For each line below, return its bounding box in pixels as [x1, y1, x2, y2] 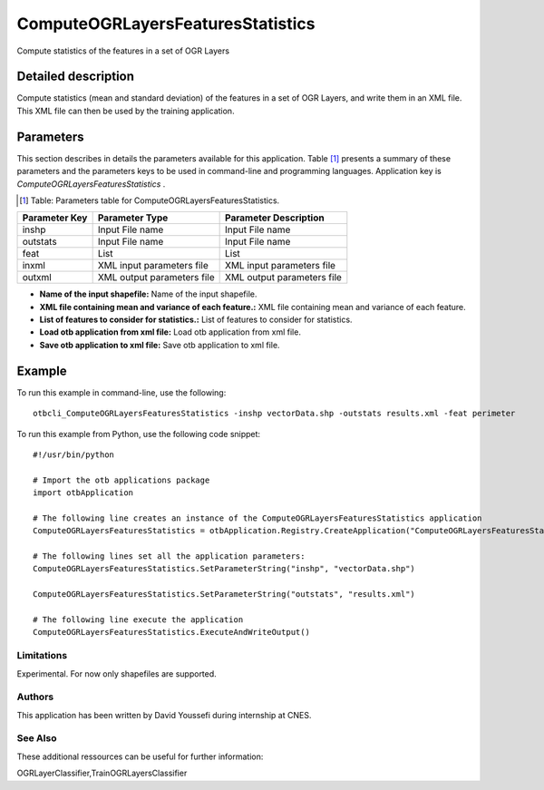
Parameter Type [97, 211, 169, 224]
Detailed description [16, 69, 135, 84]
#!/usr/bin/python [33, 449, 115, 460]
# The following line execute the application [33, 615, 244, 625]
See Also [16, 732, 57, 745]
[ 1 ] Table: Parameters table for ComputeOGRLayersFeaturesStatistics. [19, 195, 280, 206]
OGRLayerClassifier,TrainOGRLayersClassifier [16, 767, 188, 779]
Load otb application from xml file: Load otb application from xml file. [39, 327, 301, 337]
